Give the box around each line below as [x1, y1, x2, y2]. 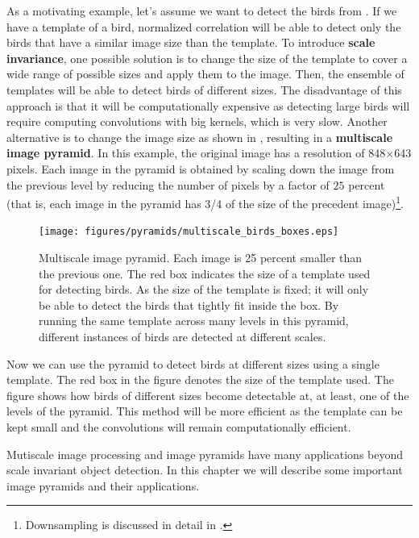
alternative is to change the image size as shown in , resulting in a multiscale [6, 128, 393, 145]
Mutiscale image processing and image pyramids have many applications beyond [6, 445, 404, 462]
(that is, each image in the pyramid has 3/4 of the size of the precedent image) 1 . [6, 193, 404, 211]
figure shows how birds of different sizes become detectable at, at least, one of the [6, 386, 409, 403]
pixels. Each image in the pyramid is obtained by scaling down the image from [6, 160, 395, 177]
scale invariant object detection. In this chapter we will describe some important [6, 461, 403, 478]
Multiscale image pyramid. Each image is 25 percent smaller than [39, 249, 363, 266]
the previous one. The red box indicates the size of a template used [39, 265, 371, 282]
